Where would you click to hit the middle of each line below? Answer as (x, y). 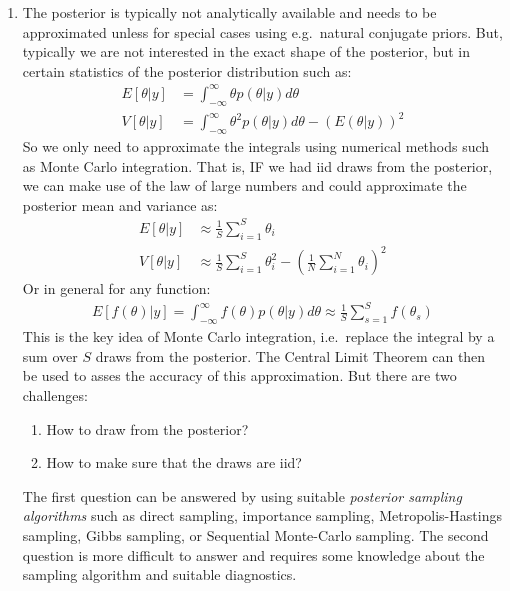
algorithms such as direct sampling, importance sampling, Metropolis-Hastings (262, 515)
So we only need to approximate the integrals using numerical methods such (256, 146)
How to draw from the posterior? (147, 428)
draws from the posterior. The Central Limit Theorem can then (290, 355)
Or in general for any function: (116, 288)
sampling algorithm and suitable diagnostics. (159, 574)
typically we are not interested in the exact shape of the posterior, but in (246, 51)
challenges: (55, 394)
